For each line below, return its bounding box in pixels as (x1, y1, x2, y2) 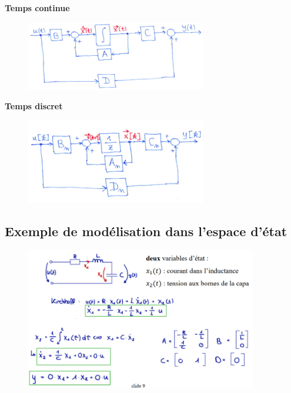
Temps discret (5, 100, 63, 112)
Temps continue (5, 2, 70, 14)
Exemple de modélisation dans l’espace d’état (5, 221, 287, 240)
